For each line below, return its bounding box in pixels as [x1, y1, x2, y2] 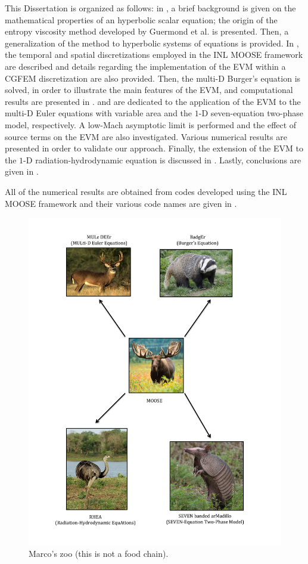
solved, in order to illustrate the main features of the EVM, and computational [5, 83, 293, 96]
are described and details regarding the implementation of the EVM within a [5, 60, 286, 72]
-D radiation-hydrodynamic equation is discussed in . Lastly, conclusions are [23, 153, 301, 166]
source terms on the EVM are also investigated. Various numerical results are [5, 130, 287, 142]
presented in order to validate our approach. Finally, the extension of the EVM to [5, 142, 303, 154]
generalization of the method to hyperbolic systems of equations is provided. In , [5, 36, 299, 49]
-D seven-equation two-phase [198, 107, 304, 119]
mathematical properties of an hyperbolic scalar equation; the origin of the [5, 13, 278, 26]
